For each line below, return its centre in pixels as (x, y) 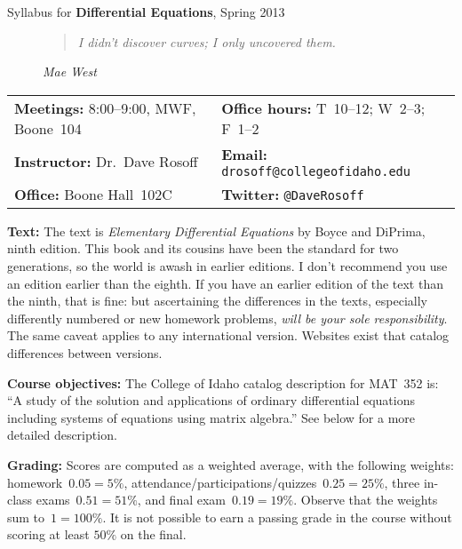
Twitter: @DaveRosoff (293, 194)
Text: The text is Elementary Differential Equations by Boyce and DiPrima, (216, 231)
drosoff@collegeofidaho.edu (316, 171)
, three (402, 482)
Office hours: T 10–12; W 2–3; (323, 107)
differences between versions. (85, 352)
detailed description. (62, 435)
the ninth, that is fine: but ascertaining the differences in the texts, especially (217, 301)
